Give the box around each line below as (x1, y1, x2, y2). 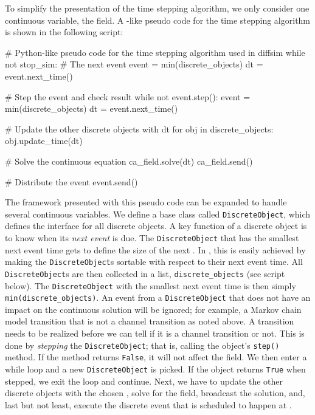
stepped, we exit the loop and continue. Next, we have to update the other (5, 374, 283, 387)
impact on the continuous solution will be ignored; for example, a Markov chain (5, 303, 302, 315)
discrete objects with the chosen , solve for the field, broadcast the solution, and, (5, 386, 305, 399)
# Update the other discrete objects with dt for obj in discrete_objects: (5, 122, 274, 135)
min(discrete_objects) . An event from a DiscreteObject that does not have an (5, 291, 311, 304)
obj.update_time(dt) (5, 134, 83, 147)
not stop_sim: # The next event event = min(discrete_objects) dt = (5, 58, 263, 70)
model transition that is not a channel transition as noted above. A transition (5, 315, 294, 328)
